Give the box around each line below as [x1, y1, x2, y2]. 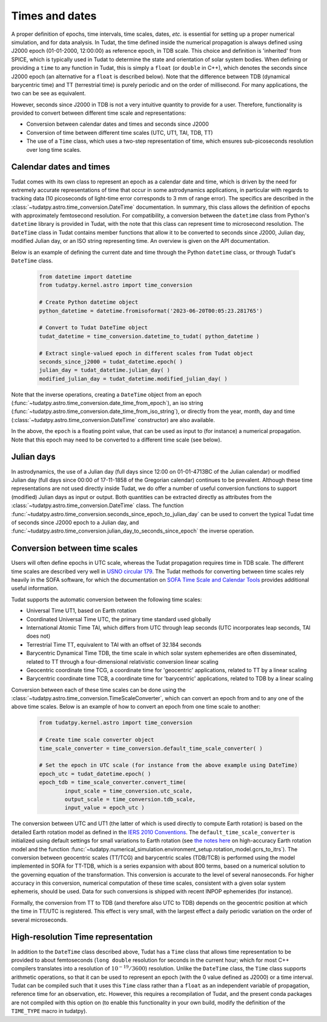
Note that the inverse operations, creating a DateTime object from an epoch [11, 390, 202, 398]
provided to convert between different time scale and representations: [11, 109, 187, 117]
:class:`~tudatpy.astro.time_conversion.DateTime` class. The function [11, 502, 184, 509]
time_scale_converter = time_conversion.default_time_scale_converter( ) [39, 744, 263, 752]
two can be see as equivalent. [11, 90, 86, 97]
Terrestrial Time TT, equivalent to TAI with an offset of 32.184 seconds [26, 641, 202, 648]
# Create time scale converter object [39, 737, 154, 743]
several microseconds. [11, 916, 68, 923]
